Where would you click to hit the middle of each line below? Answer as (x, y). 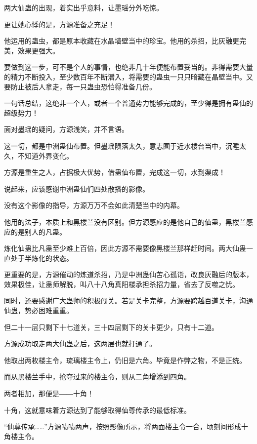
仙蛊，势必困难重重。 (39, 310)
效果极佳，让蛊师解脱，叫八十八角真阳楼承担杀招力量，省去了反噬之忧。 (122, 284)
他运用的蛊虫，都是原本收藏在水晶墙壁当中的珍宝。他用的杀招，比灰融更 (122, 41)
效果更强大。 (38, 50)
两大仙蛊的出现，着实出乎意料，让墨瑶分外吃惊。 (84, 7)
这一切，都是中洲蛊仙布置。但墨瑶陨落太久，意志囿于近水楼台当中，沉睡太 (125, 145)
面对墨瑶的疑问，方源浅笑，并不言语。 (66, 129)
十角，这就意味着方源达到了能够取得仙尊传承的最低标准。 (97, 410)
